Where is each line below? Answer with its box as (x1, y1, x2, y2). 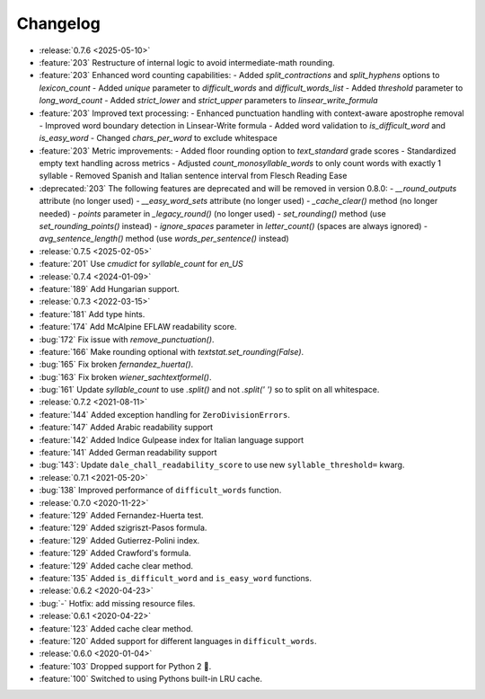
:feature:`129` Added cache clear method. (39, 560, 193, 571)
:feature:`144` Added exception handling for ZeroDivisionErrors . (39, 409, 291, 420)
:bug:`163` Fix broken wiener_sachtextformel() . (39, 371, 212, 382)
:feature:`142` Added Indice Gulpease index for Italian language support (39, 434, 304, 445)
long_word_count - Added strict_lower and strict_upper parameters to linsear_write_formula (39, 95, 378, 106)
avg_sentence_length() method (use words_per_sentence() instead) (39, 234, 289, 244)
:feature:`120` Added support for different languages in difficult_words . (39, 635, 318, 646)
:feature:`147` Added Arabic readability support (39, 422, 214, 433)
